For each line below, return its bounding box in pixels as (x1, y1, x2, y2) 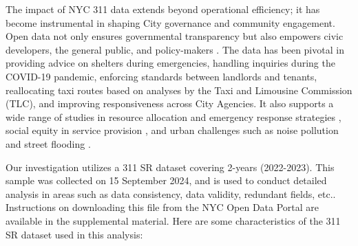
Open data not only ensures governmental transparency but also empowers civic (6, 29, 344, 43)
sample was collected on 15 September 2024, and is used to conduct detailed (6, 173, 327, 188)
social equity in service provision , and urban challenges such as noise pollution (6, 123, 339, 137)
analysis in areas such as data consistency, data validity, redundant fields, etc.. (6, 186, 336, 201)
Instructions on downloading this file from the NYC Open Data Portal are (6, 200, 319, 214)
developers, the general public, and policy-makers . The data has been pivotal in (6, 42, 344, 56)
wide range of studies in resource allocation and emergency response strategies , (6, 109, 341, 124)
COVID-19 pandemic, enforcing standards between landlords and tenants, (6, 69, 317, 83)
